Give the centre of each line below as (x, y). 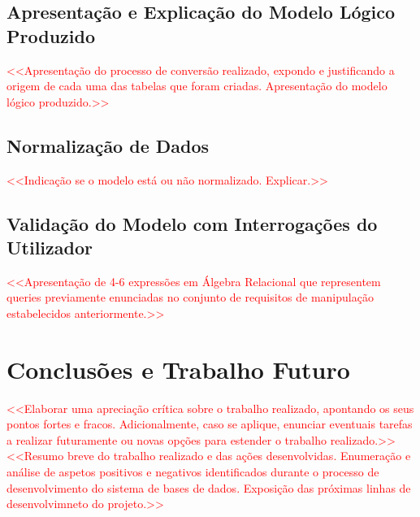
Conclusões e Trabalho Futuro (178, 369)
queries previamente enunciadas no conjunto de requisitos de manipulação (190, 297)
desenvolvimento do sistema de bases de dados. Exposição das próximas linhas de (209, 487)
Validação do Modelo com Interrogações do (192, 223)
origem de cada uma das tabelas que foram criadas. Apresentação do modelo (197, 86)
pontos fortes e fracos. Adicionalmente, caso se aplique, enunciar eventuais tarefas (210, 424)
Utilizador (50, 247)
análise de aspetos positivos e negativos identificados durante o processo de (193, 472)
